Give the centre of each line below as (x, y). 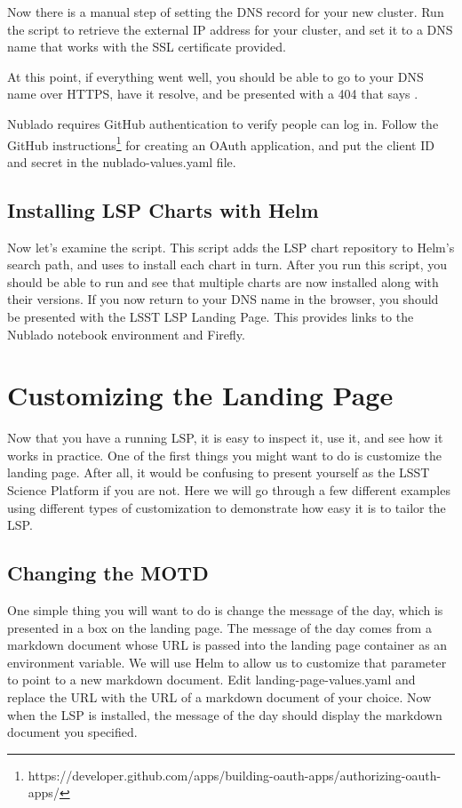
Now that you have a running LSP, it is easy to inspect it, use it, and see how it (225, 438)
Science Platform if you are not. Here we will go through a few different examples (229, 490)
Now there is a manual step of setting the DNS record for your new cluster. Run (226, 12)
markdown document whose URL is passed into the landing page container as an (227, 645)
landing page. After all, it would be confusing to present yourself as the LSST (219, 472)
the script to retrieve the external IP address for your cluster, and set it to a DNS (230, 29)
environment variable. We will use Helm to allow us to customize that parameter (227, 662)
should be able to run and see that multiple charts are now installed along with (223, 281)
